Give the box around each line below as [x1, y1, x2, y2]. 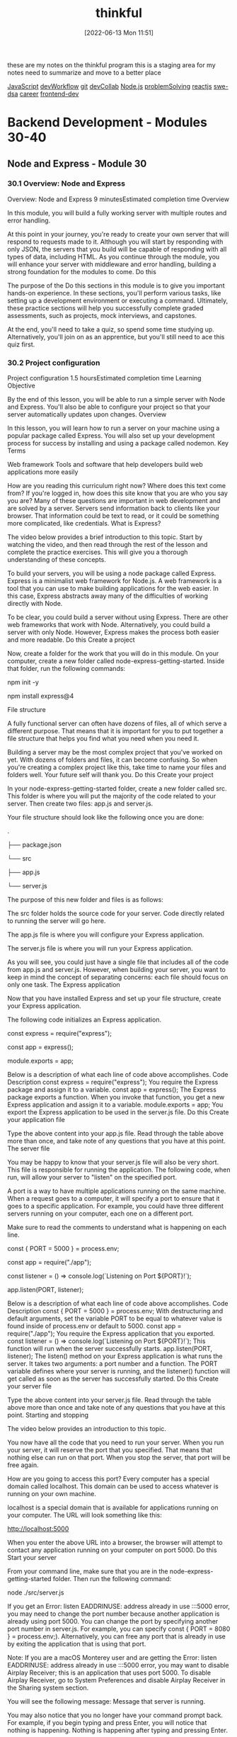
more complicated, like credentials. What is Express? [7, 519, 161, 528]
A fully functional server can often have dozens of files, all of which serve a [7, 719, 228, 728]
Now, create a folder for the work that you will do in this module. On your [7, 650, 219, 658]
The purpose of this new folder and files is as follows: [7, 895, 164, 904]
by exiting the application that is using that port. [7, 1640, 146, 1648]
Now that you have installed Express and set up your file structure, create [7, 994, 221, 1003]
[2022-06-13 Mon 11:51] [83, 28, 154, 37]
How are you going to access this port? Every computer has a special [7, 1475, 210, 1483]
